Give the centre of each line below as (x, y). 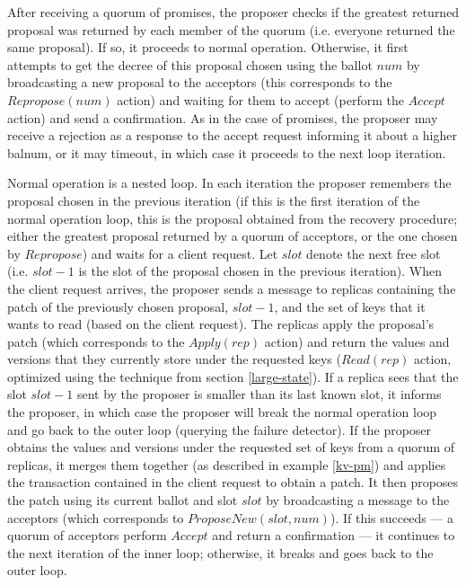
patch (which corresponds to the (96, 341)
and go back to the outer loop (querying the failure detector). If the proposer (220, 429)
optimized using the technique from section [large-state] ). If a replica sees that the (233, 376)
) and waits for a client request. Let (180, 253)
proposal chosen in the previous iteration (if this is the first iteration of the (214, 200)
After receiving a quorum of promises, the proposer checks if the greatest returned (233, 12)
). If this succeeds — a (392, 517)
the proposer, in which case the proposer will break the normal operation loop (222, 412)
